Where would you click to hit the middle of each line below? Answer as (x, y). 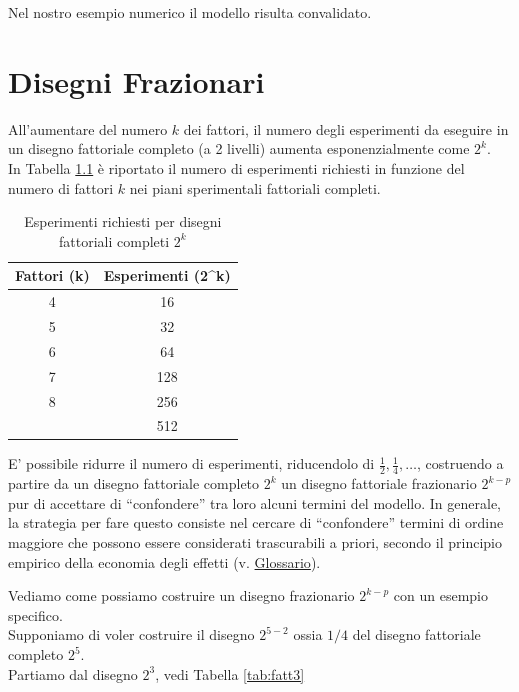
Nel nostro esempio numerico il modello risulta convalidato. (190, 12)
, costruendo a (460, 463)
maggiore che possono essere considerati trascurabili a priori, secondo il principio (255, 542)
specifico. (35, 614)
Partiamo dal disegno (73, 673)
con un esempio (440, 595)
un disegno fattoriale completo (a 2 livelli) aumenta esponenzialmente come (239, 148)
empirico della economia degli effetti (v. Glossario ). (164, 561)
